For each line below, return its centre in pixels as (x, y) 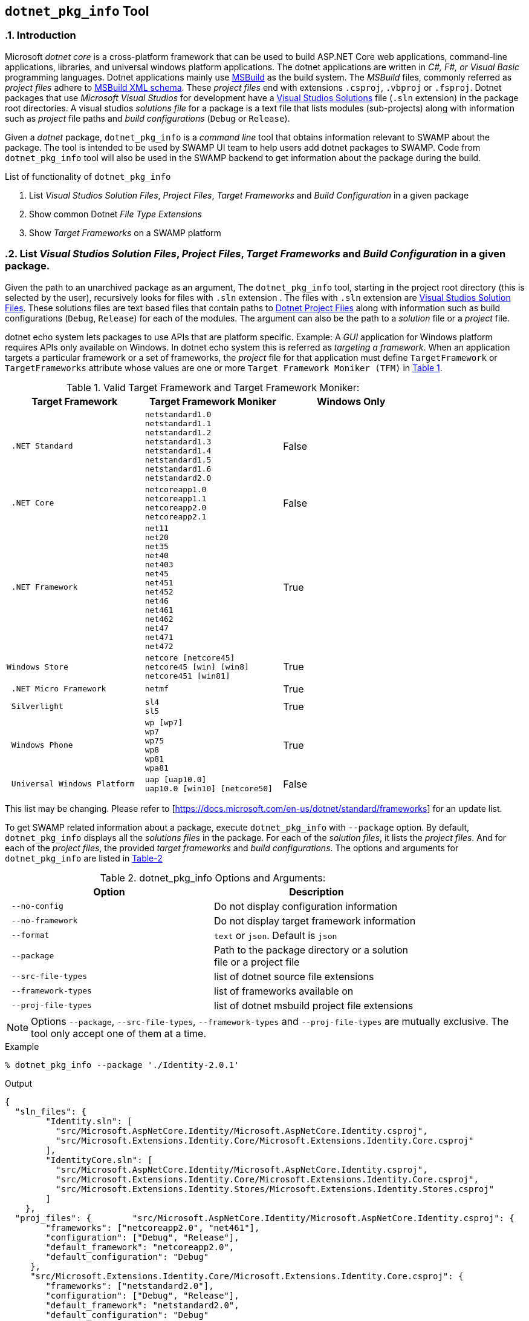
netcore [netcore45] (190, 657)
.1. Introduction (41, 35)
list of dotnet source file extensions (294, 976)
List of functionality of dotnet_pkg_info (88, 176)
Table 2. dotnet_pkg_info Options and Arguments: (213, 878)
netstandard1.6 (178, 469)
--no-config (37, 906)
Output (18, 1083)
